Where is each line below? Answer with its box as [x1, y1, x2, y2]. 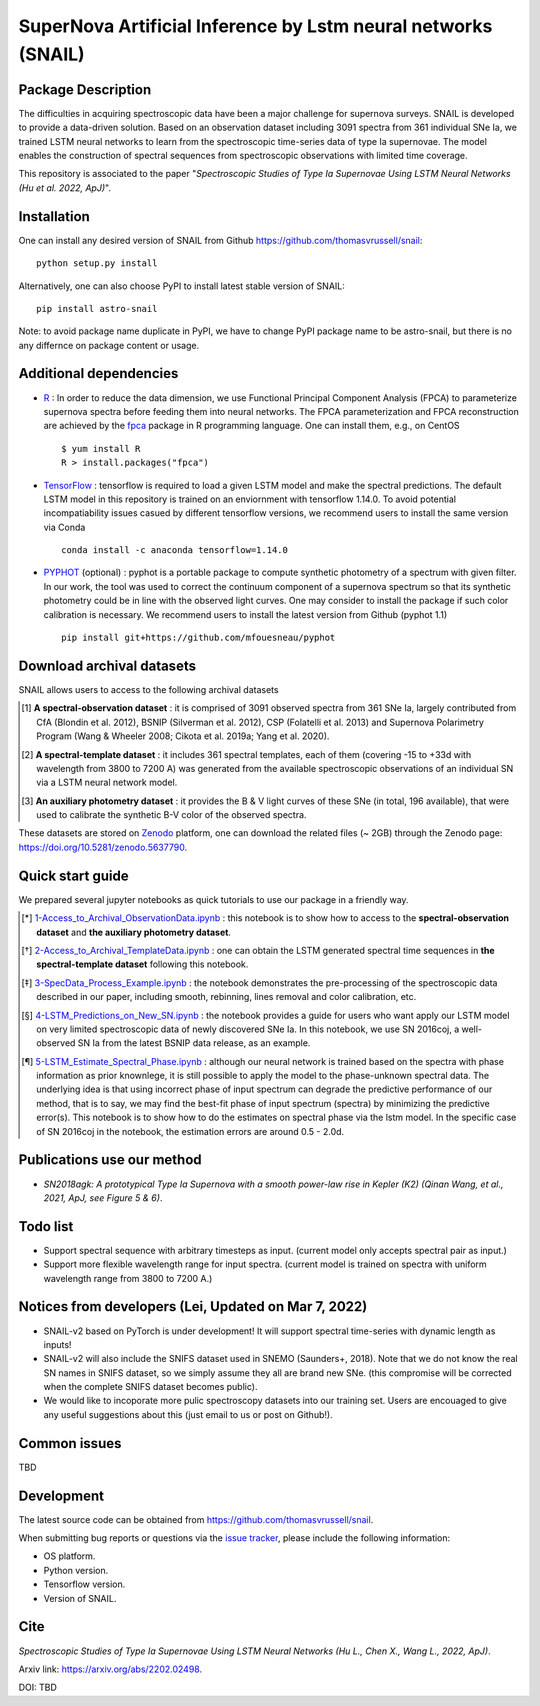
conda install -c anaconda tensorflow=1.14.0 [61, 545, 289, 556]
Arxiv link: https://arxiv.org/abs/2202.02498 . [18, 1663, 203, 1675]
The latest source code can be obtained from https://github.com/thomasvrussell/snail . [18, 1513, 374, 1525]
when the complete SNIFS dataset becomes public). [43, 1381, 258, 1393]
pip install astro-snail [36, 303, 158, 314]
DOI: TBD [18, 1681, 57, 1694]
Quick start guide [18, 867, 129, 884]
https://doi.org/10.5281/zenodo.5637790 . [18, 841, 188, 853]
